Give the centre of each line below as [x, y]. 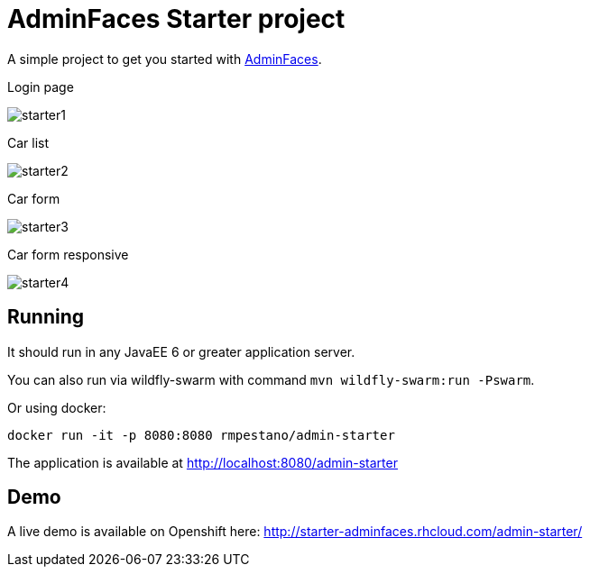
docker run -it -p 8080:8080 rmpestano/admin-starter [201, 435]
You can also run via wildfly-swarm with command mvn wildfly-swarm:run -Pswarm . [271, 379]
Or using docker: [57, 407]
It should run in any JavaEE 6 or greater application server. [181, 351]
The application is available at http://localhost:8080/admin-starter [203, 462]
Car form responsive [68, 254]
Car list [28, 142]
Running [46, 317]
